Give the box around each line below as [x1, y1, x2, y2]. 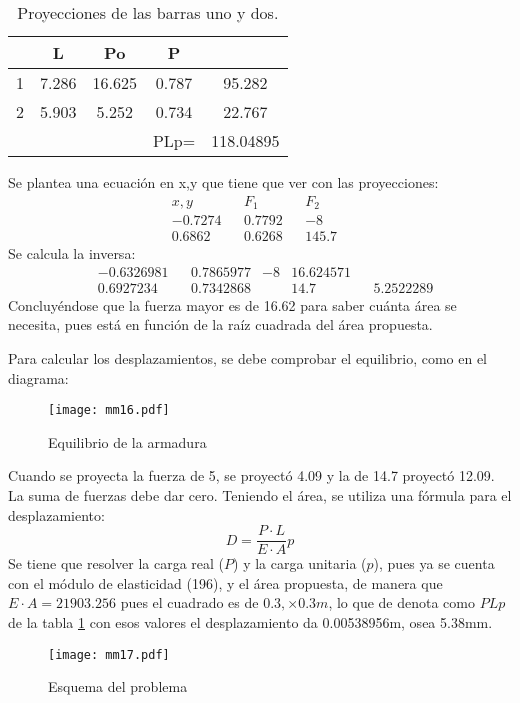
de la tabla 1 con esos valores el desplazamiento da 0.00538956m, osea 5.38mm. [8, 612, 493, 633]
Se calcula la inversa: [8, 243, 136, 264]
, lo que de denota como [328, 592, 475, 613]
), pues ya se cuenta [373, 553, 495, 574]
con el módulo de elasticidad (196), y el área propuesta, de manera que [8, 572, 443, 593]
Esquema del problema [48, 676, 188, 697]
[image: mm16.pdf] [48, 403, 170, 418]
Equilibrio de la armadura [48, 431, 207, 452]
